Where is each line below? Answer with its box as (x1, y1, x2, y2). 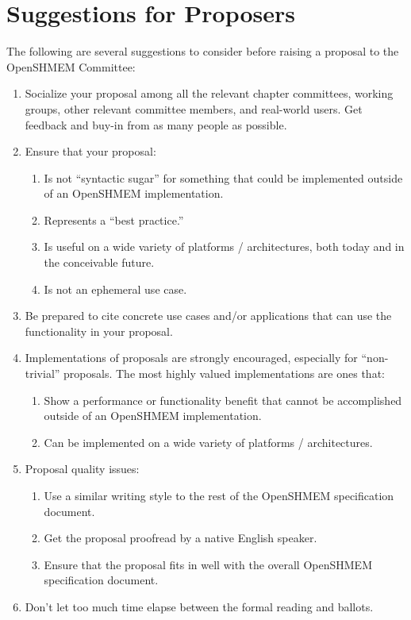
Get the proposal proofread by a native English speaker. (44, 530, 317, 546)
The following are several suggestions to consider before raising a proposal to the (6, 43, 399, 60)
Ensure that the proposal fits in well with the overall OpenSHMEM (44, 556, 372, 572)
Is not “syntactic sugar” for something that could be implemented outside (44, 169, 403, 186)
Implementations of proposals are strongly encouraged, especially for (25, 349, 358, 366)
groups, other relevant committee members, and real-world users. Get (25, 100, 363, 117)
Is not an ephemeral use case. (44, 280, 187, 297)
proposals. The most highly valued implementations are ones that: (63, 365, 385, 382)
